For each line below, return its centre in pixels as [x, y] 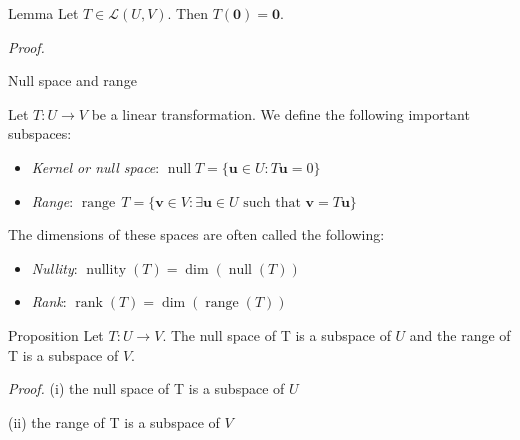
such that [272, 202]
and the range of [460, 334]
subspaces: [40, 133]
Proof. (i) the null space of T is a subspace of [146, 388]
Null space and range [72, 80]
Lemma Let [43, 13]
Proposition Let [56, 334]
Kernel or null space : [95, 166]
